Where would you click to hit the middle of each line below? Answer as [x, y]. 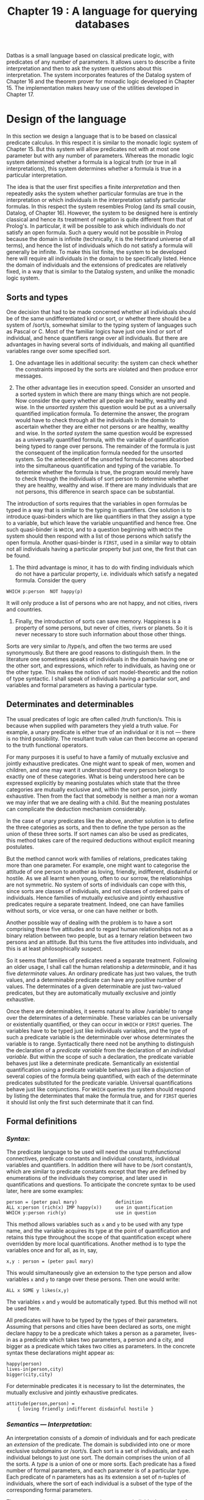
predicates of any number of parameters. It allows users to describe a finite [101, 62]
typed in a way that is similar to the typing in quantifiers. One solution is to [99, 510]
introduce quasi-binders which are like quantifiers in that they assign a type [101, 516]
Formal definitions [42, 1122]
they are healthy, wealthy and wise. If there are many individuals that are [106, 485]
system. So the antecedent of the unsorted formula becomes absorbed [104, 459]
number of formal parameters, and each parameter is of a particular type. [98, 1470]
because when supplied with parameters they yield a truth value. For [92, 726]
